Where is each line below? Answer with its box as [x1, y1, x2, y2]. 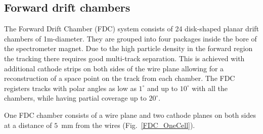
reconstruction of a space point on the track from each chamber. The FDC [4, 73, 235, 83]
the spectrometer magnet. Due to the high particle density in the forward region [4, 43, 253, 54]
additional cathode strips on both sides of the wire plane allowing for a [4, 63, 224, 73]
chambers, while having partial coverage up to [4, 93, 147, 103]
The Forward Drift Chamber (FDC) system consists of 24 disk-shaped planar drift [4, 23, 259, 34]
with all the [192, 82, 228, 93]
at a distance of [4, 119, 52, 130]
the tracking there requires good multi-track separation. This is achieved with [4, 53, 245, 63]
